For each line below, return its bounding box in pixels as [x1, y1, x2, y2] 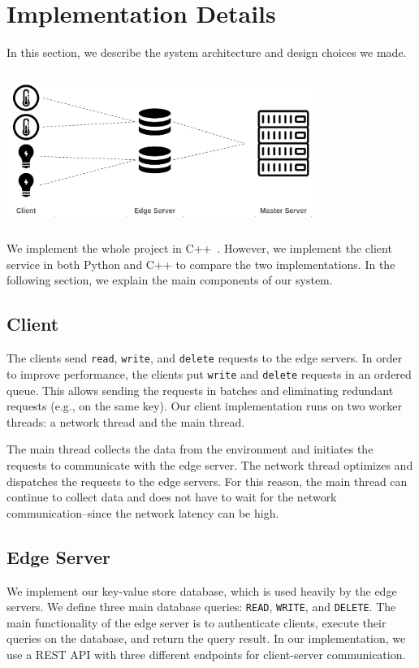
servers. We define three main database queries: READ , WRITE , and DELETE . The [6, 598, 396, 615]
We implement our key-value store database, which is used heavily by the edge [6, 582, 397, 599]
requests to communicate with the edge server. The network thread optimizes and [6, 456, 413, 473]
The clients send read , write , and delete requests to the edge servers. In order [6, 349, 403, 367]
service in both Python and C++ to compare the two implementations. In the [6, 255, 395, 272]
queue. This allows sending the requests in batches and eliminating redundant [6, 381, 394, 398]
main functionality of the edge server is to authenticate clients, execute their [6, 614, 387, 631]
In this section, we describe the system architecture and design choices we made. [6, 44, 407, 61]
